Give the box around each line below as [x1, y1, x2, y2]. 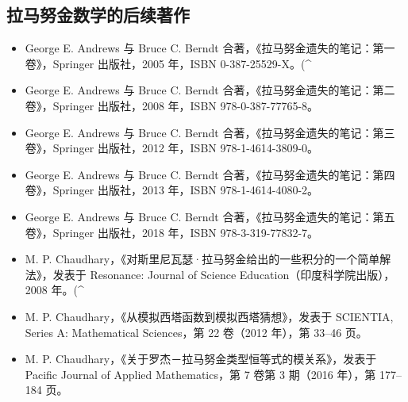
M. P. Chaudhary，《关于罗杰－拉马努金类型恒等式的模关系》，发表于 [25, 350, 377, 367]
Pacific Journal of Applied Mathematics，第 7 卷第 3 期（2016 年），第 [25, 366, 376, 382]
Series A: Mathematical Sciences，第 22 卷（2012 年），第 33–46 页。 [25, 324, 368, 340]
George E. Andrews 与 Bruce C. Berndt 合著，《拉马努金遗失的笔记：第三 [25, 124, 395, 140]
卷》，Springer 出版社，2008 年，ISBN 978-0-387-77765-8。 [25, 97, 319, 113]
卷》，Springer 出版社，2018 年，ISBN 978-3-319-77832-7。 [25, 224, 319, 240]
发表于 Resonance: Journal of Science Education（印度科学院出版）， [52, 266, 395, 282]
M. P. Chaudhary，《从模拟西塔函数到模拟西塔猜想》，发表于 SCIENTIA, [25, 308, 394, 324]
